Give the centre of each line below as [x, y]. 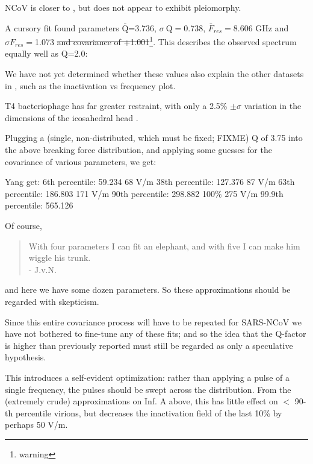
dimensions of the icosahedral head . [72, 117]
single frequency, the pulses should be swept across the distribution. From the [148, 389]
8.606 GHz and [261, 27]
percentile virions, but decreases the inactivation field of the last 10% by [149, 412]
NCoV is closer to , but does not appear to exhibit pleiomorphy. [123, 7]
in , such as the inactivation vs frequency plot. [90, 85]
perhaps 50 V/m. [36, 425]
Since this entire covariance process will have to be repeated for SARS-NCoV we [153, 321]
